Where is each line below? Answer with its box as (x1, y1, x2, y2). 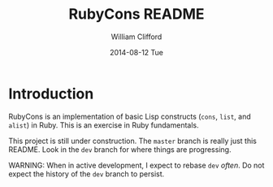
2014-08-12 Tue (109, 47, 164, 57)
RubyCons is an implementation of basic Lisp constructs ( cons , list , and (8, 111, 252, 121)
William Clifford (110, 32, 162, 41)
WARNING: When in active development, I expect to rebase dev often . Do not (8, 160, 265, 170)
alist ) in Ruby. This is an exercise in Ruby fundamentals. (8, 120, 199, 130)
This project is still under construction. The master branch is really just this (8, 136, 258, 146)
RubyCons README (68, 5, 205, 24)
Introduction (8, 85, 94, 102)
